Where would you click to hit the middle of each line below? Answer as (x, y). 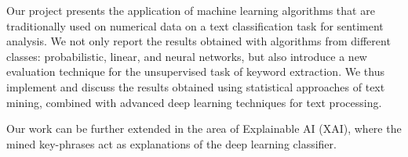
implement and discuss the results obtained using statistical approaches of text (196, 86)
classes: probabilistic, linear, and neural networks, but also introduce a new (187, 56)
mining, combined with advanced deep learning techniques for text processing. (194, 102)
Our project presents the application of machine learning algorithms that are (191, 10)
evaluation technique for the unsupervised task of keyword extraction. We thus (195, 71)
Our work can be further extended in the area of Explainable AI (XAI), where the (204, 128)
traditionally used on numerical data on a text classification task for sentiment (195, 25)
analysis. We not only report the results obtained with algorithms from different (199, 41)
